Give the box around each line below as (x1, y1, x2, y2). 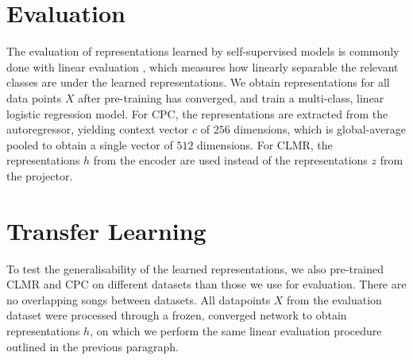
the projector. (6, 167, 73, 184)
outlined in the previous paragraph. (6, 338, 179, 354)
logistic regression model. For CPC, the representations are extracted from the (6, 105, 388, 122)
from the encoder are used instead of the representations (93, 152, 368, 168)
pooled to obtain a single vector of (6, 136, 173, 153)
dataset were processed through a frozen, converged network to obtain (6, 307, 347, 323)
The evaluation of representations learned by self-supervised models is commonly (6, 43, 399, 60)
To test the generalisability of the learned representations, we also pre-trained (6, 260, 384, 277)
